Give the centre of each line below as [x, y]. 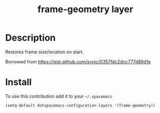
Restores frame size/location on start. [44, 52]
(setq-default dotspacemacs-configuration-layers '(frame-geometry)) [81, 105]
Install [19, 82]
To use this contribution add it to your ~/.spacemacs [59, 96]
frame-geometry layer [85, 9]
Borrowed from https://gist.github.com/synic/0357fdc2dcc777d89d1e [78, 61]
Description [30, 38]
